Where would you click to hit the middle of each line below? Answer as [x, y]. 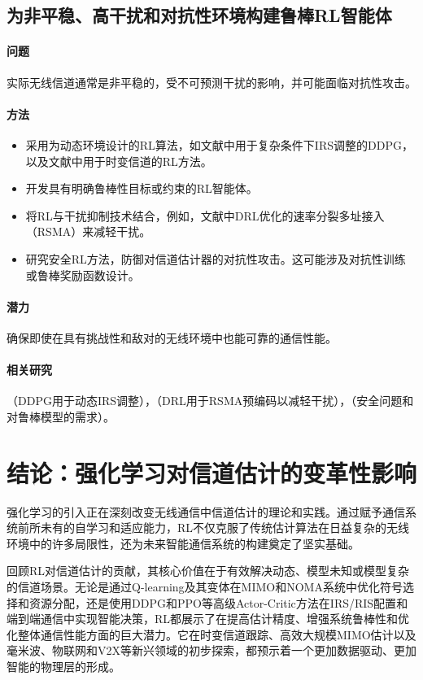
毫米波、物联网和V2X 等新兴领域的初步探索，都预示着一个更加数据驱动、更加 [211, 650]
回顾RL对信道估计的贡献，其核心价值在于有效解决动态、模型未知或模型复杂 [208, 571]
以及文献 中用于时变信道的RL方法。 [119, 161]
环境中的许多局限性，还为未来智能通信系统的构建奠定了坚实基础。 [183, 543]
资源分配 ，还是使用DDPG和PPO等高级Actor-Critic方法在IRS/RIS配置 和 [218, 602]
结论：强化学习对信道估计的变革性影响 [212, 472]
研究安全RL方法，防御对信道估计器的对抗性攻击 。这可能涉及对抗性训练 [216, 258]
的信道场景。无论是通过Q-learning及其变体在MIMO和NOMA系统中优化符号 [205, 586]
